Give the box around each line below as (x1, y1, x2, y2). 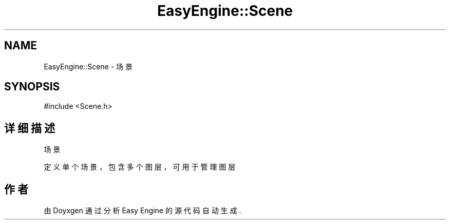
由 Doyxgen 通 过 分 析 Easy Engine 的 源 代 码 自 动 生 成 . (44, 206, 241, 215)
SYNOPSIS (4, 80, 60, 94)
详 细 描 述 (4, 121, 55, 135)
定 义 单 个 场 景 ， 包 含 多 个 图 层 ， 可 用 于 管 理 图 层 (44, 162, 236, 172)
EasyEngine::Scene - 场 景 (44, 62, 133, 71)
